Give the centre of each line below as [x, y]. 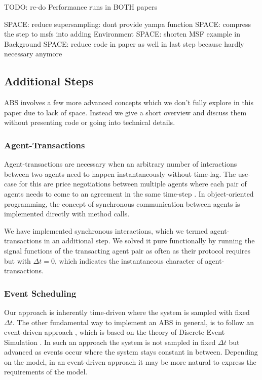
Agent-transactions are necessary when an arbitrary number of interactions [121, 164]
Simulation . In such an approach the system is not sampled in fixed [110, 342]
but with [17, 260]
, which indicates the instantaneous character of [128, 260]
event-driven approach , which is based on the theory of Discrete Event [115, 332]
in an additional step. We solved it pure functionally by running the [149, 241]
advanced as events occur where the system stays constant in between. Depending [131, 352]
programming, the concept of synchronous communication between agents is [122, 203]
